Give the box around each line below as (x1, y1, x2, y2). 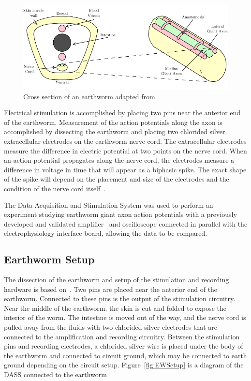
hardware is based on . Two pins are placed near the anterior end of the (4, 284, 218, 294)
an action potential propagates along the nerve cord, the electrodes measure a (4, 155, 235, 165)
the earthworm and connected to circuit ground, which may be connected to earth (4, 350, 247, 360)
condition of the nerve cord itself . (4, 183, 106, 193)
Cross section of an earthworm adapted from (23, 91, 155, 101)
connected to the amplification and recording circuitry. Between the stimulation (4, 331, 240, 341)
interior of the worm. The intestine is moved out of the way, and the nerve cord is (4, 312, 246, 322)
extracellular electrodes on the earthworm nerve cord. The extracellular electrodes (4, 136, 247, 146)
